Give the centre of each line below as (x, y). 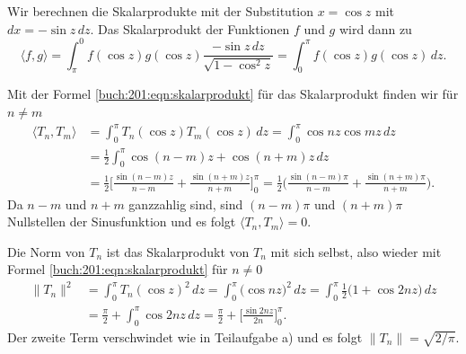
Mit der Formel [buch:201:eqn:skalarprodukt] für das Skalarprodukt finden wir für (233, 94)
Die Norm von (46, 251)
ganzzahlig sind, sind (186, 204)
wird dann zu (375, 28)
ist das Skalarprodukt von (178, 251)
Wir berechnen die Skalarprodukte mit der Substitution (161, 11)
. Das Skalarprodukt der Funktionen (190, 28)
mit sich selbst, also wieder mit (356, 251)
